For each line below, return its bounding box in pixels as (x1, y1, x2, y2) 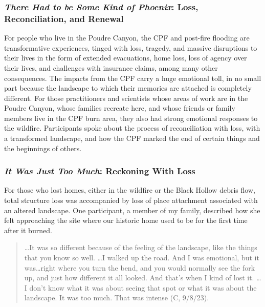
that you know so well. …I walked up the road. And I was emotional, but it (24, 252, 259, 263)
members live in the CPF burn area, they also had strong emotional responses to (4, 112, 258, 123)
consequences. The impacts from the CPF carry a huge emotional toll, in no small (4, 72, 261, 83)
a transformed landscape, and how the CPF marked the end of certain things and (4, 133, 260, 144)
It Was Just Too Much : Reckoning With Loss (4, 165, 195, 177)
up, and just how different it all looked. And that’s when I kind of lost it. (24, 272, 254, 283)
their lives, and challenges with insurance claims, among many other (4, 62, 218, 73)
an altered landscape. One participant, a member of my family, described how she (4, 204, 260, 215)
